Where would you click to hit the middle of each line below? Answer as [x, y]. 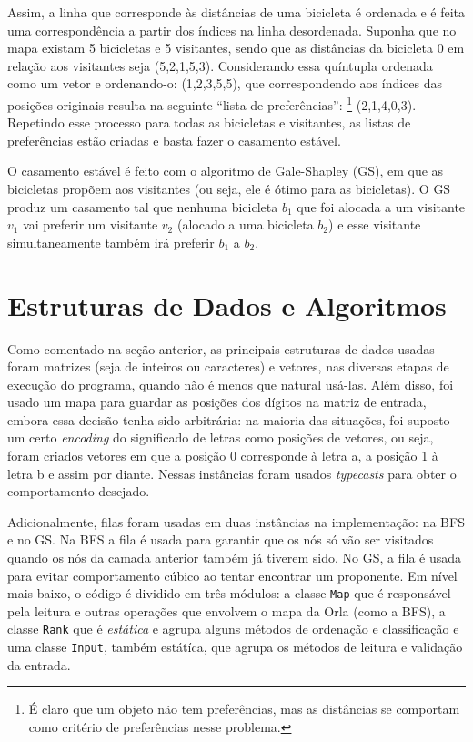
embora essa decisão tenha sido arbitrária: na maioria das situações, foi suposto [229, 419]
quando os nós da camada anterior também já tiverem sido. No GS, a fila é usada [235, 558]
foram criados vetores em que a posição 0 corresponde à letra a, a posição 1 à [223, 456]
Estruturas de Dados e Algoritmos [227, 305]
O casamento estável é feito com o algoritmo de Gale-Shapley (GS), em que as [226, 171]
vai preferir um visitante [91, 224]
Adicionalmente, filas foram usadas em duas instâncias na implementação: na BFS [236, 521]
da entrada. [39, 664]
